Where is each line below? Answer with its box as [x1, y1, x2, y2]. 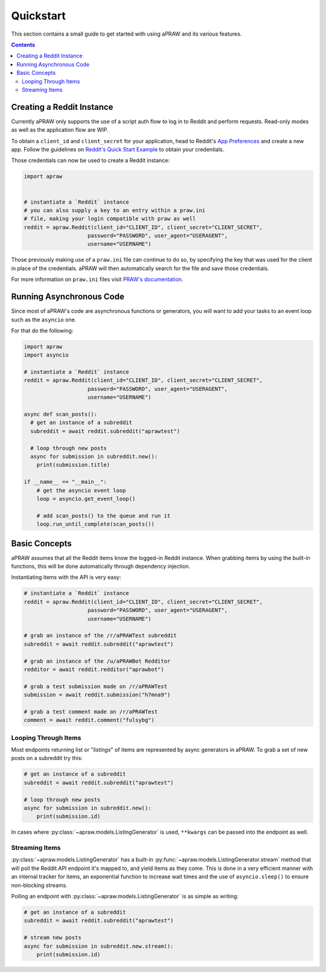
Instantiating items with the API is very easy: [11, 574, 121, 581]
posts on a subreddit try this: [11, 755, 83, 762]
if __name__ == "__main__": [24, 478, 107, 486]
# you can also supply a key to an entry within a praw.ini [24, 207, 206, 214]
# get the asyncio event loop [36, 487, 126, 494]
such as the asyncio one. [11, 316, 77, 323]
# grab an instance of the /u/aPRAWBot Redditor [24, 657, 171, 665]
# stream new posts [24, 934, 81, 941]
